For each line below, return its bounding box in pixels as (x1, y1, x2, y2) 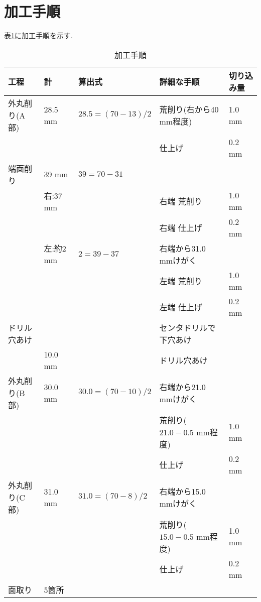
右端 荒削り (159, 195, 202, 207)
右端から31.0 (159, 242, 206, 254)
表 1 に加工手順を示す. (4, 30, 73, 41)
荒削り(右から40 (159, 103, 219, 115)
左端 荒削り (159, 275, 202, 287)
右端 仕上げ (159, 221, 202, 233)
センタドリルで (159, 321, 216, 333)
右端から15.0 (159, 485, 206, 497)
